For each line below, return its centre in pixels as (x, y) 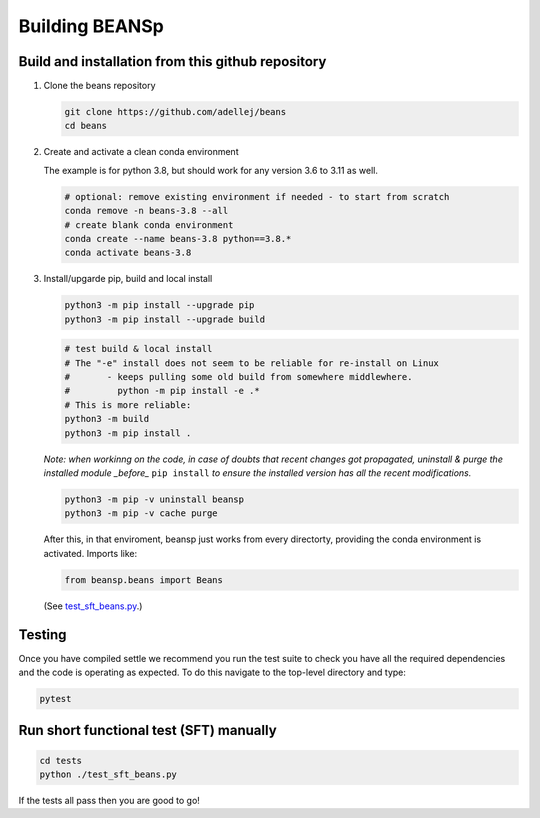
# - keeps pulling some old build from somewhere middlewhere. (238, 377)
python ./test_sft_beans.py (108, 774)
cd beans (86, 126)
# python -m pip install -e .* (162, 391)
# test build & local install (138, 349)
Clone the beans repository (99, 86)
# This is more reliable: (128, 404)
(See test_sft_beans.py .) (93, 606)
